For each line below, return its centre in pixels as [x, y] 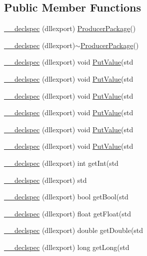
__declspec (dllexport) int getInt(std [61, 163]
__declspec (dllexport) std [45, 180]
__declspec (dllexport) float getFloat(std [67, 213]
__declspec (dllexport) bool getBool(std [66, 197]
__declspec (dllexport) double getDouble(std [74, 230]
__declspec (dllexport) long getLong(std [67, 247]
